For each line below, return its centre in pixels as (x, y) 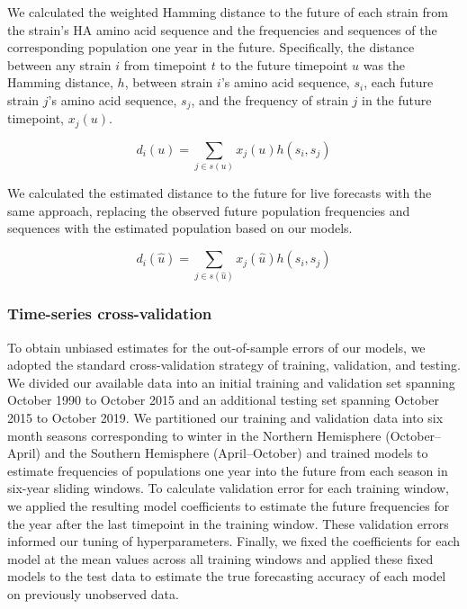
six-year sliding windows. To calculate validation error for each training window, (228, 488)
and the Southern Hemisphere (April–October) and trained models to (236, 453)
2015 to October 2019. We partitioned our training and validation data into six (225, 417)
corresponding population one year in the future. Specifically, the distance (211, 47)
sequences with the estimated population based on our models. (180, 228)
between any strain (59, 64)
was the (384, 64)
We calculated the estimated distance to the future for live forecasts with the (220, 193)
